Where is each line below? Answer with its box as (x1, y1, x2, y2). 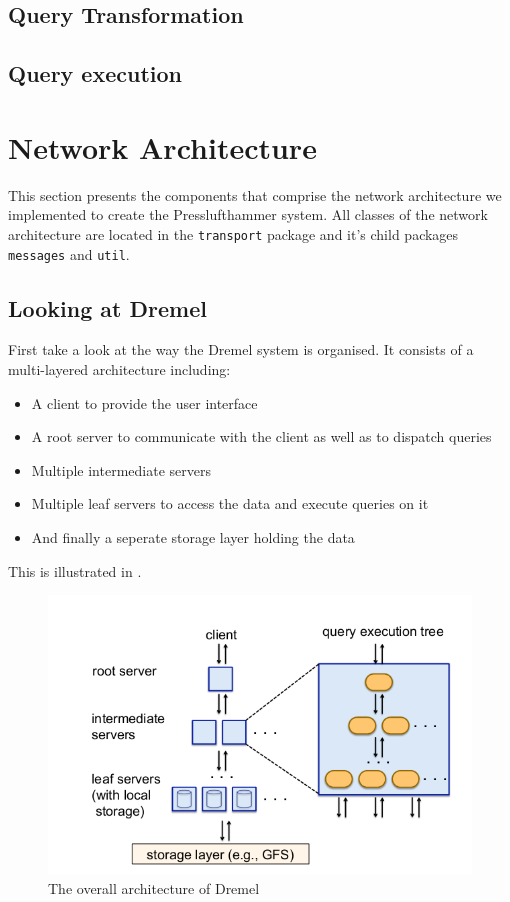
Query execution (8, 58, 182, 89)
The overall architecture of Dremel (48, 877, 260, 898)
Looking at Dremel (8, 292, 207, 323)
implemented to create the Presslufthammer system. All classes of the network (8, 204, 488, 225)
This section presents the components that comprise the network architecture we (8, 184, 502, 205)
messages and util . (8, 243, 130, 264)
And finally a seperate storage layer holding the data (31, 526, 355, 547)
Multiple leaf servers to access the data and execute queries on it (31, 493, 429, 514)
